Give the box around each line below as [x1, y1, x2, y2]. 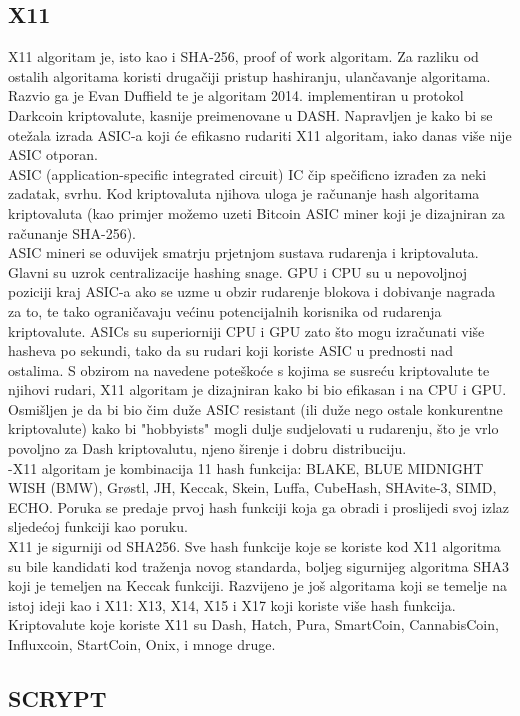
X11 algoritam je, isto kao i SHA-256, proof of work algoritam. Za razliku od [8, 46, 479, 67]
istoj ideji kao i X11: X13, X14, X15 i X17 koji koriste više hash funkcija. [8, 594, 456, 615]
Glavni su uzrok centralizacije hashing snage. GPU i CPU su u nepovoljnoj [8, 261, 468, 282]
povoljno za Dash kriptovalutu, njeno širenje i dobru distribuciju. [8, 438, 407, 459]
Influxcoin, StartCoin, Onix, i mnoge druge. [8, 634, 276, 655]
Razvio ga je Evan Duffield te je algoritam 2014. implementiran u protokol [8, 85, 464, 106]
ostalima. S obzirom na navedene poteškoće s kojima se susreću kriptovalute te [8, 359, 490, 380]
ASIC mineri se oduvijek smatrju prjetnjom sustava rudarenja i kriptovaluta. [8, 242, 479, 263]
